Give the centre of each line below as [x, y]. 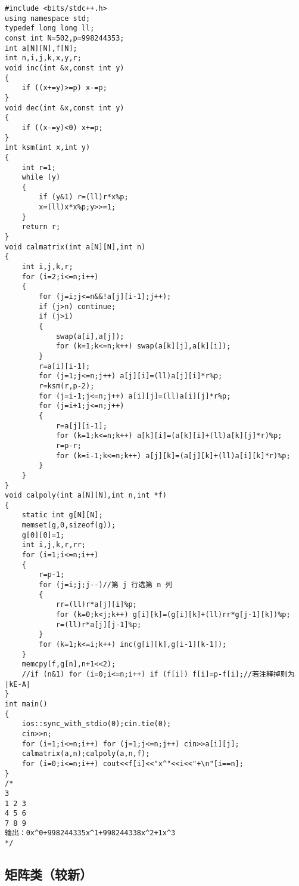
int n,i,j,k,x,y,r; [43, 58]
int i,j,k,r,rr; [54, 545]
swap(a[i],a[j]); [90, 336]
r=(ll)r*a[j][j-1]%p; [99, 624]
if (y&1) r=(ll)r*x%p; [84, 197]
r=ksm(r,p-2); [67, 386]
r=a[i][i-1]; [65, 366]
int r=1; [39, 167]
